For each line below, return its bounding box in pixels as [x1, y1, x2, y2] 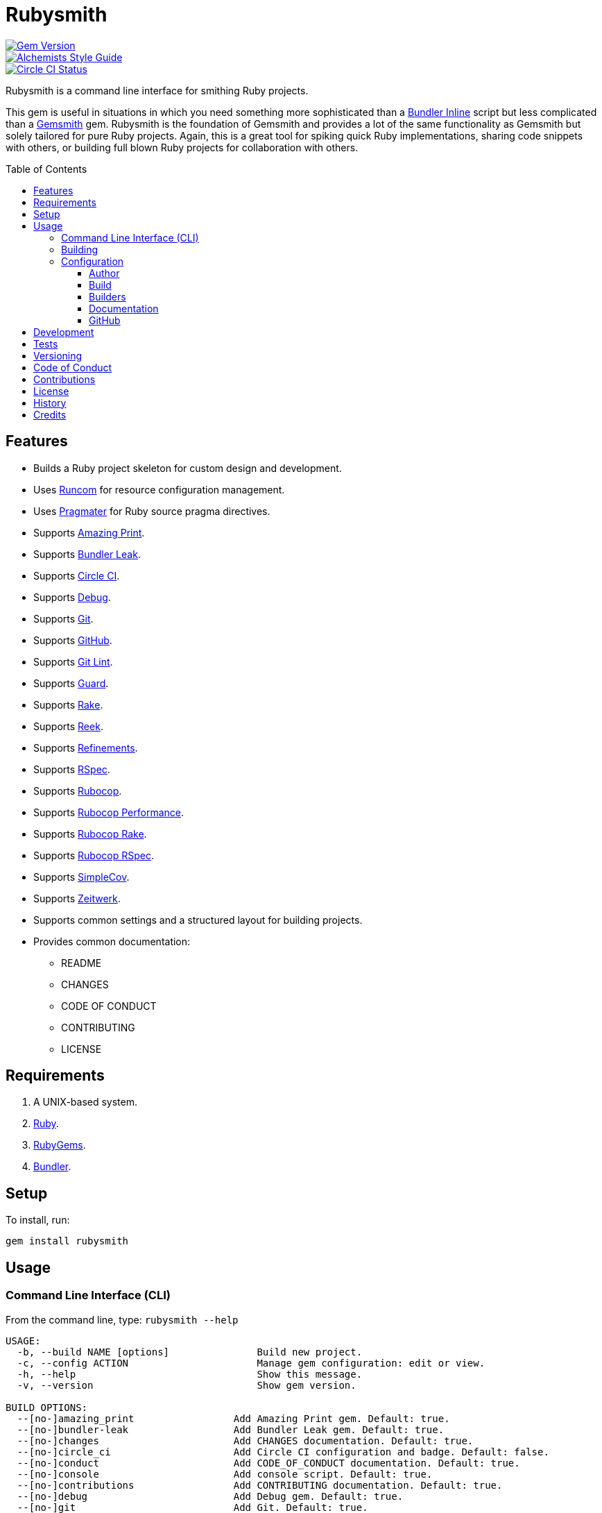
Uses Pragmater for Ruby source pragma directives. [33, 505, 270, 517]
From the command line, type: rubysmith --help [6, 1313, 239, 1326]
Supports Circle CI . [33, 569, 120, 582]
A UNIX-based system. [33, 1096, 138, 1108]
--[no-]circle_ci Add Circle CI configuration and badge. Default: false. [17, 1446, 549, 1457]
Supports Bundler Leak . [33, 548, 141, 560]
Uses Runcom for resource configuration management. [33, 483, 285, 496]
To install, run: [6, 1214, 70, 1226]
